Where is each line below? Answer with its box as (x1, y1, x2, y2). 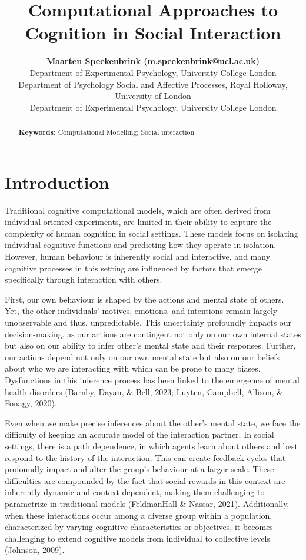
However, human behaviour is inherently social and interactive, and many (5, 250, 271, 263)
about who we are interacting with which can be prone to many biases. (5, 362, 261, 375)
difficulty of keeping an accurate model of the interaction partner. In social (5, 428, 274, 440)
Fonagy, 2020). (5, 397, 57, 409)
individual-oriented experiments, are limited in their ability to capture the (5, 216, 272, 228)
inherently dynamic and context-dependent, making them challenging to (5, 486, 265, 498)
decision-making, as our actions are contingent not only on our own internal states (5, 327, 301, 340)
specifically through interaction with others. (5, 273, 162, 286)
